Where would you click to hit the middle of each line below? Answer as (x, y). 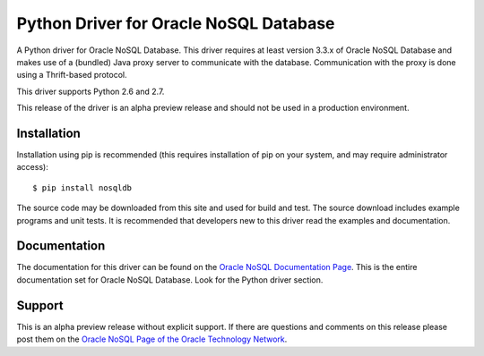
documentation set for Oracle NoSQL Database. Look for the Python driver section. (170, 280)
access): (32, 167)
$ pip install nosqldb (82, 187)
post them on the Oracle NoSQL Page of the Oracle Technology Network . (152, 339)
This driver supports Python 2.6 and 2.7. (91, 91)
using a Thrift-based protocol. (72, 75)
